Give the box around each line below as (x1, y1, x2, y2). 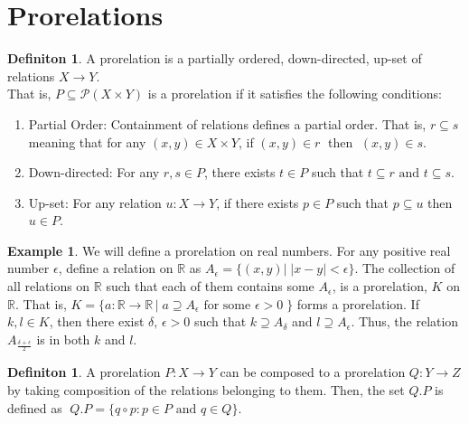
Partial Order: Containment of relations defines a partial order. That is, (28, 114, 427, 133)
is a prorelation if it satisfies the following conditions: (147, 84, 442, 103)
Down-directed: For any (28, 163, 160, 182)
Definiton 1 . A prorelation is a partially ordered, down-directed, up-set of (7, 49, 422, 68)
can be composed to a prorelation (220, 363, 406, 382)
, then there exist (49, 312, 145, 331)
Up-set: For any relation (28, 193, 162, 212)
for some (203, 298, 251, 312)
